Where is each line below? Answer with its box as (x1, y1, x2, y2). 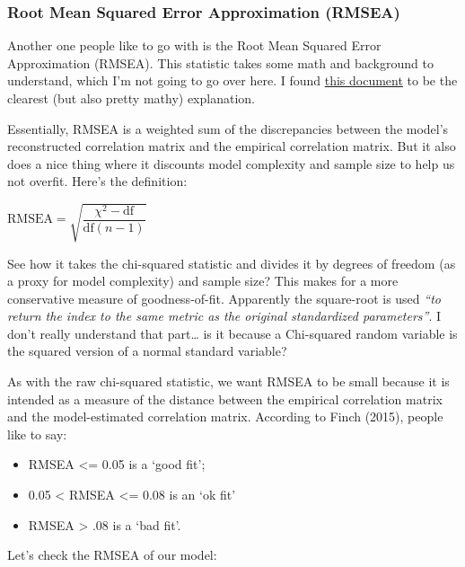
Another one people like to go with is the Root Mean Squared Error (7, 36, 382, 55)
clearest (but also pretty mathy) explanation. (7, 89, 255, 107)
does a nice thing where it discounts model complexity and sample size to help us (7, 154, 455, 173)
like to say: (7, 424, 67, 443)
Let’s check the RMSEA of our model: (7, 545, 217, 564)
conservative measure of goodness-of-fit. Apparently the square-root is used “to (7, 288, 441, 307)
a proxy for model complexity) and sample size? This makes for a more (7, 271, 399, 290)
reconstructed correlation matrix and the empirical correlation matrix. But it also (7, 137, 456, 155)
